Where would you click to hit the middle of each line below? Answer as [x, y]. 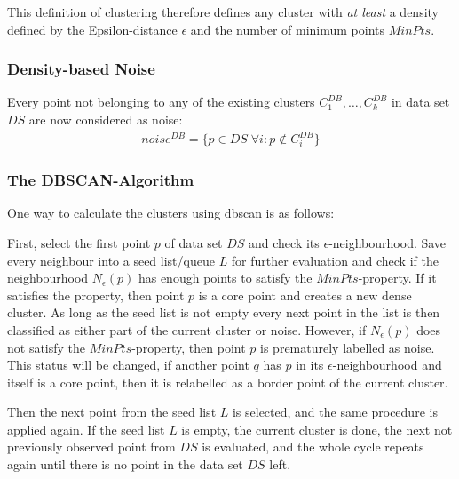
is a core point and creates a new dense [305, 295]
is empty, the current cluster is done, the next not [317, 429]
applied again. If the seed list [86, 429]
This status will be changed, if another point [128, 365]
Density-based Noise [81, 69]
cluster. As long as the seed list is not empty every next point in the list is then [224, 312]
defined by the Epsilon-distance [92, 29]
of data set [194, 242]
